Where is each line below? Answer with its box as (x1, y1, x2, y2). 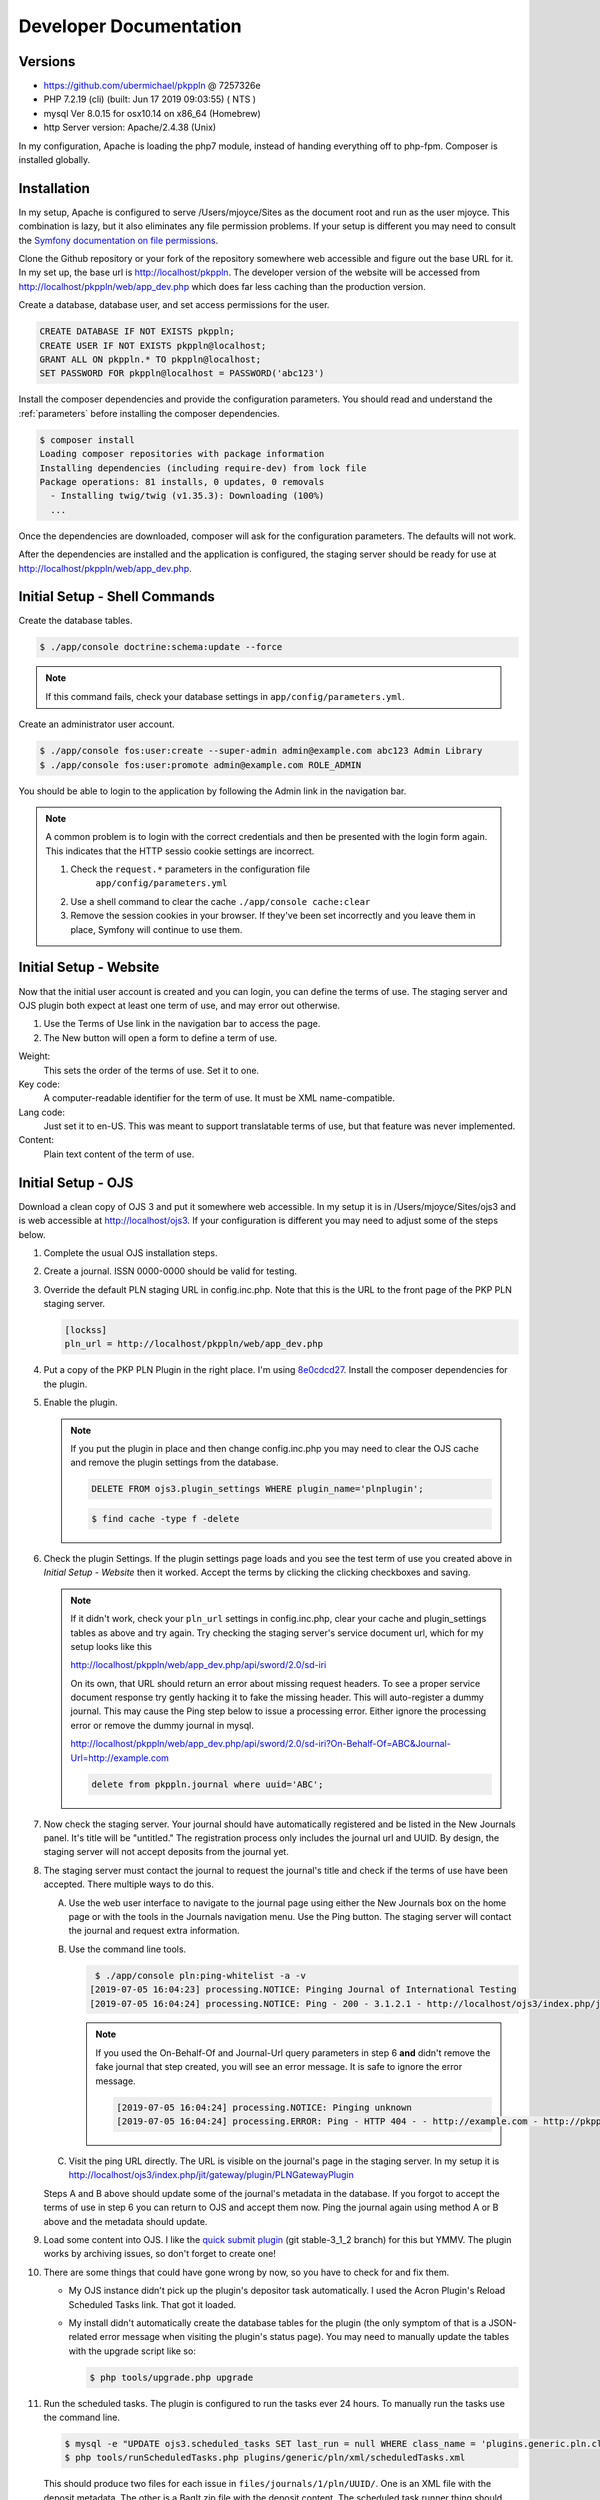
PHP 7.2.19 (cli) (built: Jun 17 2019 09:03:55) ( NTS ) (43, 93, 257, 105)
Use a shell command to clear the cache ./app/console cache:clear (70, 895, 371, 907)
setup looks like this (70, 1640, 152, 1652)
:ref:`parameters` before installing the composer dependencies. (18, 407, 280, 419)
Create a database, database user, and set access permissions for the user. (18, 299, 330, 311)
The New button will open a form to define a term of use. (43, 1031, 278, 1044)
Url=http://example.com (70, 1751, 170, 1764)
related (68, 2331, 98, 2343)
